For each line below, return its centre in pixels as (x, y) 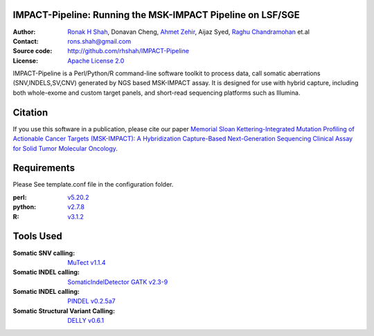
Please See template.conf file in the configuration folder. (93, 185)
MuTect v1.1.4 (87, 262)
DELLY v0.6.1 (86, 321)
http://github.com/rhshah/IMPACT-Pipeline (128, 51)
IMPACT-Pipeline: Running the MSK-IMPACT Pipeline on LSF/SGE (157, 15)
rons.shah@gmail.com (99, 41)
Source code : (33, 51)
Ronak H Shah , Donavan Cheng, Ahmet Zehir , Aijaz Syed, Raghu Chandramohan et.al (188, 32)
